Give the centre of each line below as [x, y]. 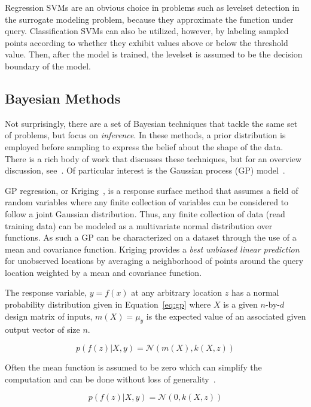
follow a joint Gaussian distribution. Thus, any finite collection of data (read [145, 213]
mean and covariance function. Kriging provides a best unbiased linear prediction [152, 249]
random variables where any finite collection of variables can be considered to [147, 202]
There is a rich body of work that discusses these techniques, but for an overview [153, 158]
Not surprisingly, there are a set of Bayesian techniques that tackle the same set [151, 123]
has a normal [255, 292]
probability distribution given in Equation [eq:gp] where [108, 304]
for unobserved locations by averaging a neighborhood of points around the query [154, 261]
